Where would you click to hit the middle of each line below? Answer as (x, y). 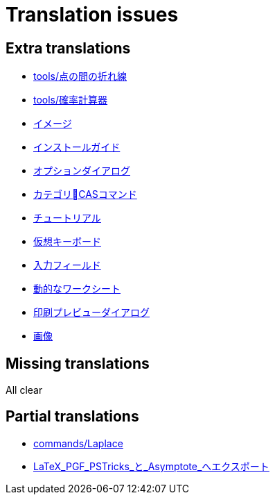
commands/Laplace (78, 443)
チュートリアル (67, 218)
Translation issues (92, 15)
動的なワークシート (77, 289)
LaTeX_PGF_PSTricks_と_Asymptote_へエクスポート (151, 466)
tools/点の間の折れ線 (80, 76)
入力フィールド (67, 265)
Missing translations (78, 363)
